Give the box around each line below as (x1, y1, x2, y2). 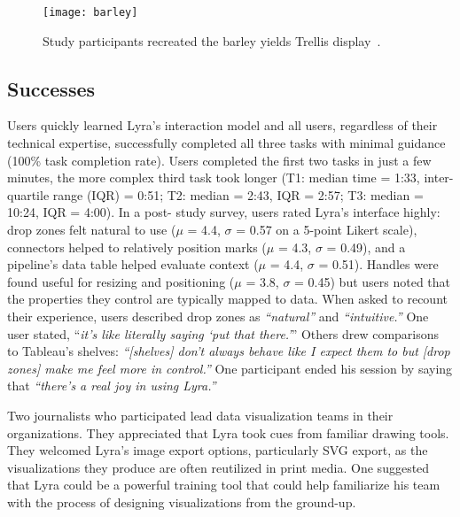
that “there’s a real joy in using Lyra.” (7, 376, 216, 395)
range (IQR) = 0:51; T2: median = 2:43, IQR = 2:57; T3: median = (52, 185, 424, 204)
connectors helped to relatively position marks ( (7, 237, 267, 256)
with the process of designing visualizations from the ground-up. (7, 492, 356, 511)
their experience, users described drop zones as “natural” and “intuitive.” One (7, 306, 429, 325)
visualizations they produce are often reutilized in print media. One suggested (7, 458, 430, 476)
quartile (7, 185, 50, 204)
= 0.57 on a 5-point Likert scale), (236, 220, 417, 239)
